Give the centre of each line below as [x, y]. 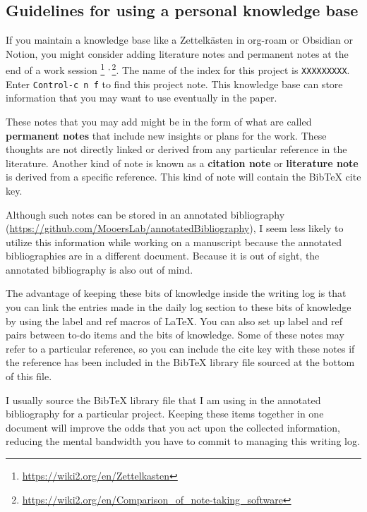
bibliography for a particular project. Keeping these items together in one [165, 414]
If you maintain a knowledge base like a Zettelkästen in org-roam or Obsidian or [179, 40]
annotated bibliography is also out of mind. [100, 269]
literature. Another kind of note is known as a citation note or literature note [182, 163]
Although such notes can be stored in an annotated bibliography [145, 214]
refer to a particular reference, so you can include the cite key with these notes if [180, 348]
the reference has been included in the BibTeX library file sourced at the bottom [180, 362]
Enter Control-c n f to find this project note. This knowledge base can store [174, 84]
